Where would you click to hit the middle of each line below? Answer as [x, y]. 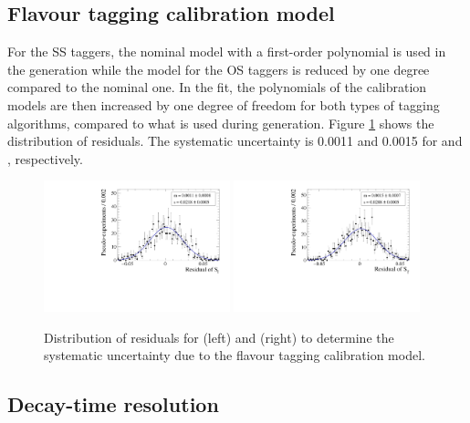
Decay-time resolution [113, 404]
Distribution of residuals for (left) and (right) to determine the [219, 337]
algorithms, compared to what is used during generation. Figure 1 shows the [221, 123]
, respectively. [45, 158]
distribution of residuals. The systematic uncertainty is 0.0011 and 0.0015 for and [235, 141]
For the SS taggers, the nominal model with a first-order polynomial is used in [227, 52]
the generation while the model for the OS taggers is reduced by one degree [219, 69]
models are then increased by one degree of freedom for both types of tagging [224, 104]
